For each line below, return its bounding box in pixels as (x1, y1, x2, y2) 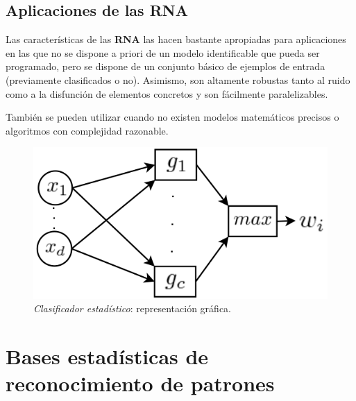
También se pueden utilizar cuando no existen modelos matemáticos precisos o (6, 110, 339, 124)
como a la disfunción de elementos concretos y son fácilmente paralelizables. (6, 86, 328, 101)
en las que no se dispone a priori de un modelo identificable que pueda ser (6, 45, 320, 60)
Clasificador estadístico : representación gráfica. (33, 301, 231, 316)
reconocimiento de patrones (6, 369, 275, 398)
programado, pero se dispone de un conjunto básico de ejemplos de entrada (6, 59, 325, 74)
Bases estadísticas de (6, 342, 209, 370)
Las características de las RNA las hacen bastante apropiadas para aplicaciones (6, 32, 346, 46)
